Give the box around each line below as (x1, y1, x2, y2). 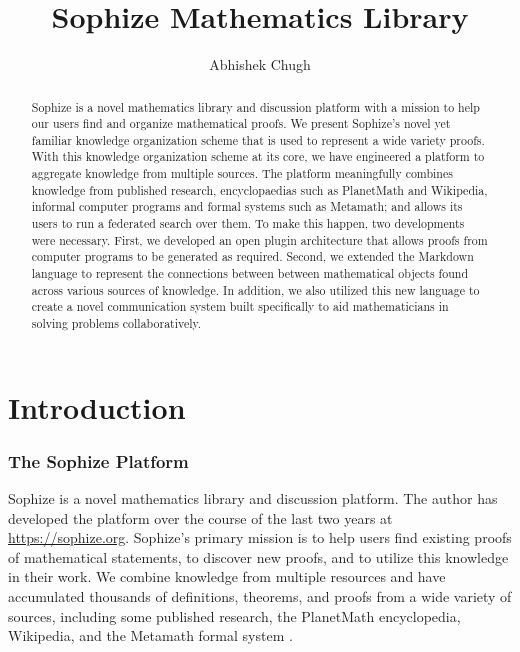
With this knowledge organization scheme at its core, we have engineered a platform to (31, 148, 485, 165)
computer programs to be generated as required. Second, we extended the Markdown (31, 248, 474, 265)
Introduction (8, 386, 186, 427)
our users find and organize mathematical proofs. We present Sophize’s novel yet (31, 115, 451, 132)
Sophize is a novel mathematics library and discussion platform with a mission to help (31, 98, 480, 115)
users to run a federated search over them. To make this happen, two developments (31, 215, 465, 232)
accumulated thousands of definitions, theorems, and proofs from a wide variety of (8, 586, 512, 607)
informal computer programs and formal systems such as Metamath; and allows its (31, 198, 463, 215)
